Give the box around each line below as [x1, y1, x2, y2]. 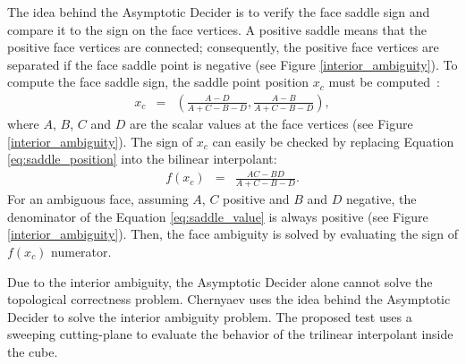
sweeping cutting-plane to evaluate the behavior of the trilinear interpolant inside [7, 325, 453, 343]
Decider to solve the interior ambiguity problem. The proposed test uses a [7, 307, 412, 326]
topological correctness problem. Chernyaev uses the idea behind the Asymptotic [7, 290, 451, 309]
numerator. [51, 241, 112, 260]
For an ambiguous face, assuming [7, 190, 189, 208]
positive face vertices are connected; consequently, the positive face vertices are [7, 38, 439, 56]
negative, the [345, 190, 417, 208]
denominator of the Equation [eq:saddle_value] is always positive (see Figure [7, 207, 428, 225]
